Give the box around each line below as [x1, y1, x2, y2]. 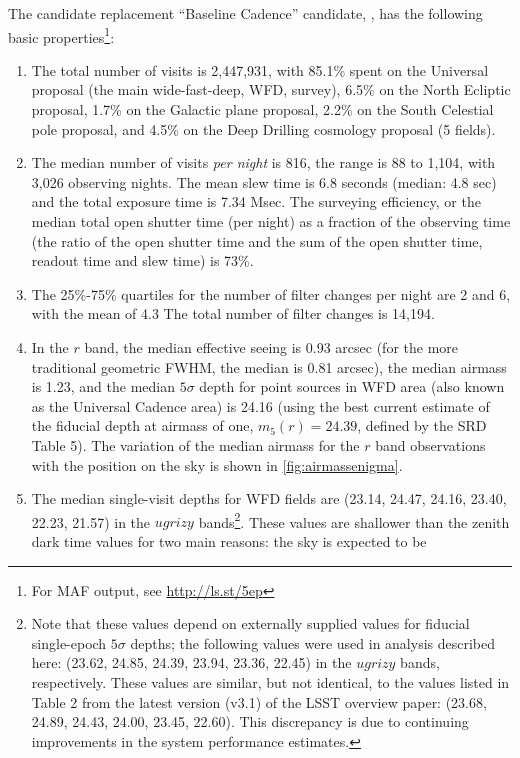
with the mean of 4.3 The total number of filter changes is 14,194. [31, 303, 435, 324]
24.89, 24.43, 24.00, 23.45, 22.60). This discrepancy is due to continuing [31, 711, 469, 732]
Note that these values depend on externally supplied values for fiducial [31, 613, 470, 634]
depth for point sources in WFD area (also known [199, 376, 505, 397]
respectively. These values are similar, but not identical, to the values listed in [31, 671, 510, 692]
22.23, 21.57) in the [31, 511, 151, 532]
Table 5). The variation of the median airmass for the [31, 434, 360, 455]
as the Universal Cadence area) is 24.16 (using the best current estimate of [31, 395, 490, 416]
